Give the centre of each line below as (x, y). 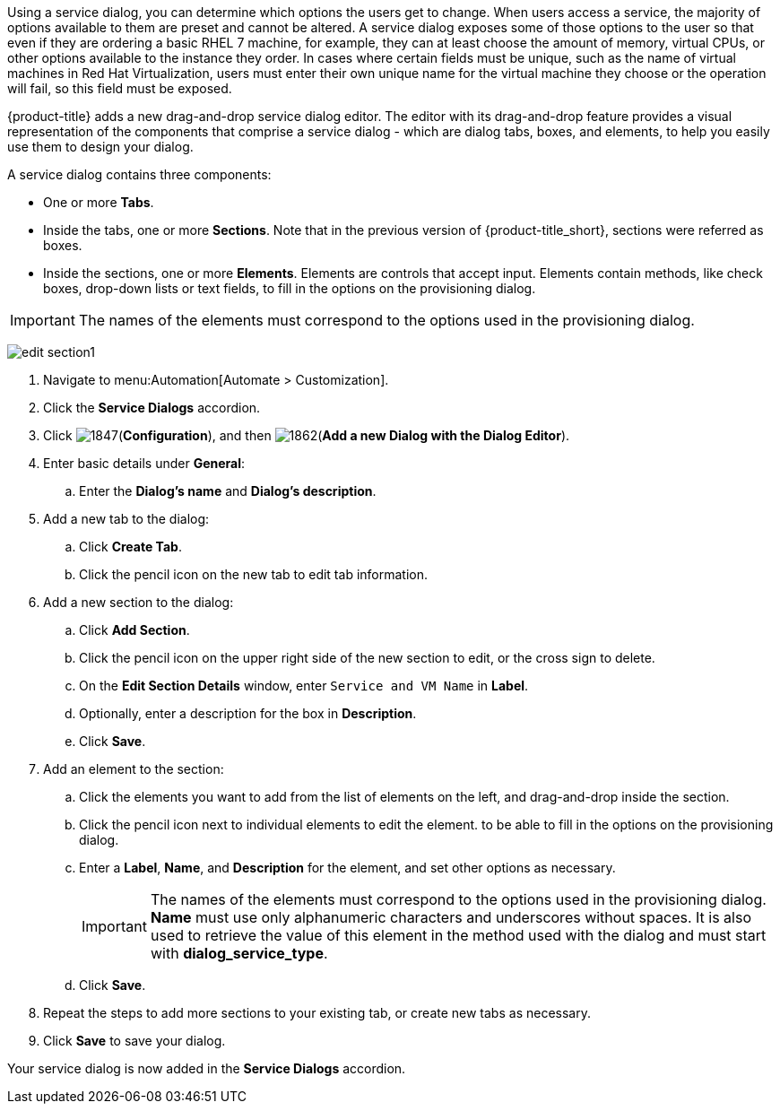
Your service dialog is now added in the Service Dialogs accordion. (207, 1068)
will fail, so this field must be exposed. (120, 88)
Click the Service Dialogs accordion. (152, 408)
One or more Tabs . (99, 202)
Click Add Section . (134, 630)
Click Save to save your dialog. (134, 1041)
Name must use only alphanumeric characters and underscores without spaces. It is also (451, 917)
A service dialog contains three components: (139, 174)
